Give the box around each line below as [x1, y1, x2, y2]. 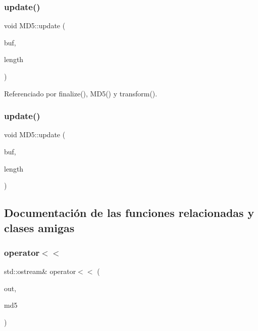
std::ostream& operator [4, 266, 76, 277]
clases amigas [4, 219, 75, 235]
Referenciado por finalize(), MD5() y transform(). [4, 88, 158, 98]
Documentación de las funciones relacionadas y [4, 205, 254, 220]
